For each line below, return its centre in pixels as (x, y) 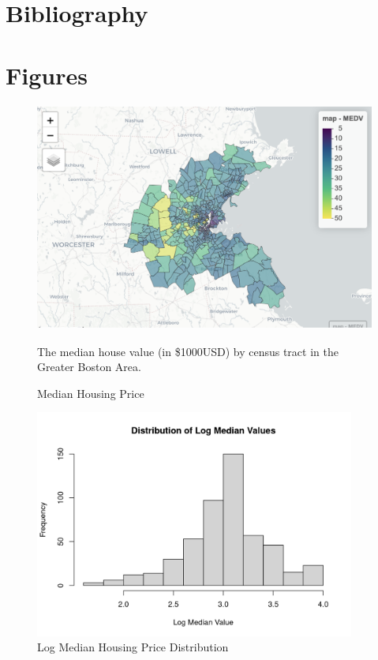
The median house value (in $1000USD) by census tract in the (188, 351)
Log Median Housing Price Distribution (133, 647)
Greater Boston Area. (89, 367)
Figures (47, 75)
